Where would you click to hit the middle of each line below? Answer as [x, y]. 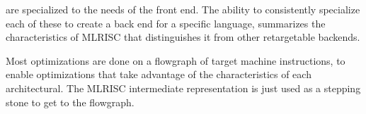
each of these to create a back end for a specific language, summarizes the [166, 23]
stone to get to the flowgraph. [70, 102]
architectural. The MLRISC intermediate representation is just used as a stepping [183, 88]
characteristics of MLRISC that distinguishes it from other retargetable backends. [183, 37]
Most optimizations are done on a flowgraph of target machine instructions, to [176, 60]
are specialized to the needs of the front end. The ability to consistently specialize [183, 9]
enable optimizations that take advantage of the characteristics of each [159, 74]
